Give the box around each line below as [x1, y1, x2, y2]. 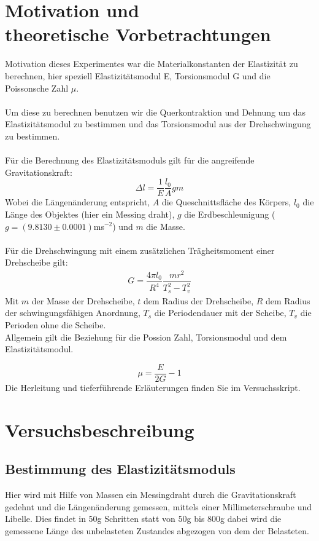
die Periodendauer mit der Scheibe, [154, 306, 286, 319]
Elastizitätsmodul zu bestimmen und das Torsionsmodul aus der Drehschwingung [5, 117, 311, 130]
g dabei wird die [220, 512, 282, 525]
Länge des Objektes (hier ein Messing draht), [5, 207, 175, 220]
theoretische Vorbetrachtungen [5, 22, 271, 47]
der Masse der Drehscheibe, [31, 294, 135, 307]
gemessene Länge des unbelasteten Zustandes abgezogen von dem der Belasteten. [5, 524, 309, 537]
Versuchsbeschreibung [5, 417, 194, 442]
